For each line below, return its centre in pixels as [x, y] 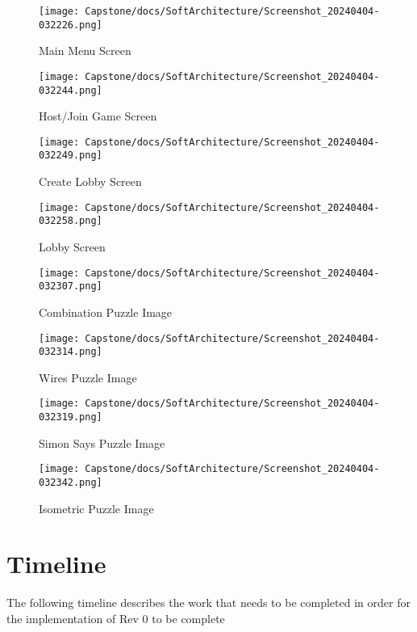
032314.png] [71, 352]
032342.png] [71, 482]
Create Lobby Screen [90, 181]
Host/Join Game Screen [98, 116]
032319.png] [71, 417]
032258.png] [71, 221]
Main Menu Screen [85, 51]
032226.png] [71, 25]
